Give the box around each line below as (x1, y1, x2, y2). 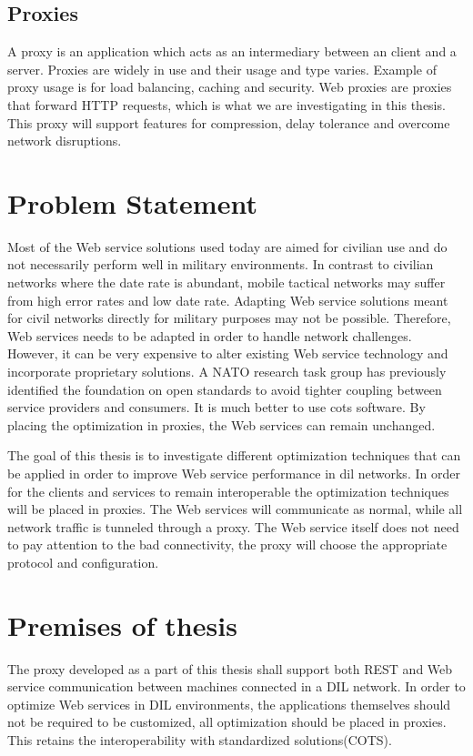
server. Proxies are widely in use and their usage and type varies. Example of (7, 59, 437, 78)
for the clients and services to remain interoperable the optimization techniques (7, 481, 449, 500)
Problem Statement (7, 184, 257, 221)
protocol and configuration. (7, 552, 159, 571)
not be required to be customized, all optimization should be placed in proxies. (7, 712, 447, 731)
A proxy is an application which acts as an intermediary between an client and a (7, 42, 457, 61)
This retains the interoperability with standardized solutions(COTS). (7, 731, 392, 750)
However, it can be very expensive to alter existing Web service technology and (7, 344, 448, 363)
